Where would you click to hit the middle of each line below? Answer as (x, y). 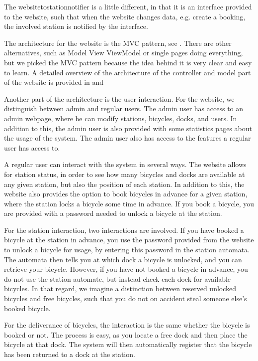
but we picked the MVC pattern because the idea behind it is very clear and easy (128, 62)
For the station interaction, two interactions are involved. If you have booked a (124, 230)
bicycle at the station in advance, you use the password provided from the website (129, 240)
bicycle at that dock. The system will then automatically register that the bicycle (128, 344)
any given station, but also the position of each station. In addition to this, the (124, 184)
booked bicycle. (27, 308)
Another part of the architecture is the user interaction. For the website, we (119, 98)
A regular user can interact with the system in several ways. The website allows (125, 164)
